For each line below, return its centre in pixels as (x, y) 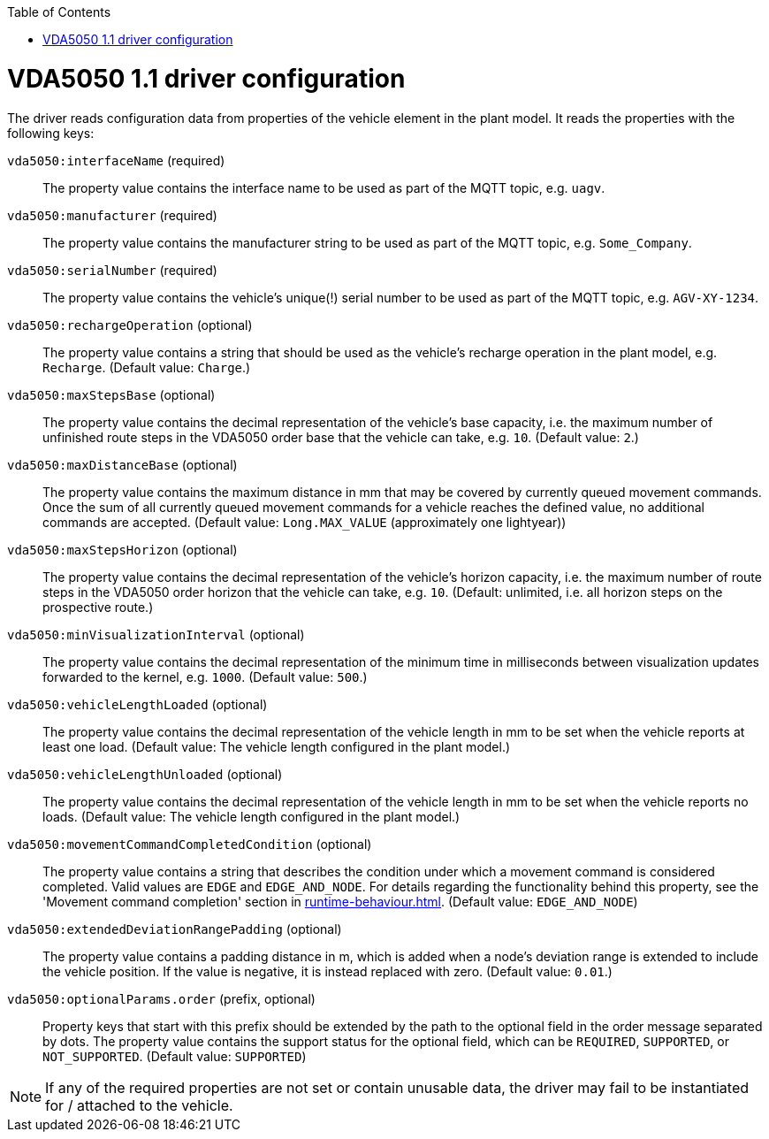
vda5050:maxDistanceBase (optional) (122, 464)
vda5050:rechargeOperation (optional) (130, 325)
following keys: (51, 133)
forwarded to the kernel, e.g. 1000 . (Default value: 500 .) (205, 677)
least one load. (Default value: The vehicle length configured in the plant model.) (277, 746)
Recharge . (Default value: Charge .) (147, 367)
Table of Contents (59, 12)
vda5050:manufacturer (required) (112, 215)
